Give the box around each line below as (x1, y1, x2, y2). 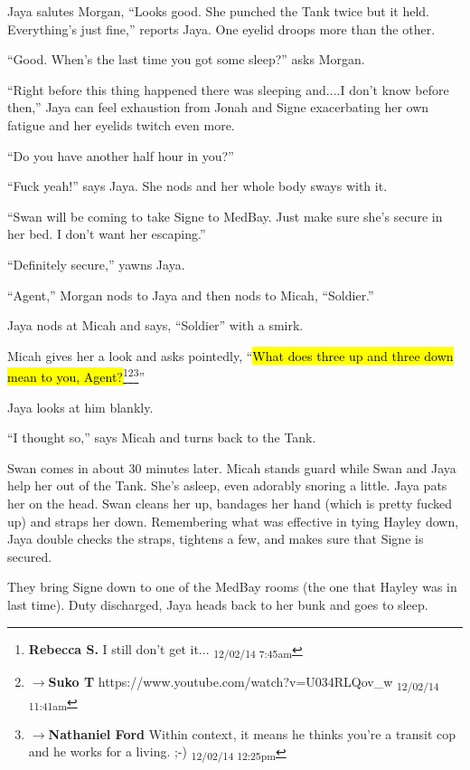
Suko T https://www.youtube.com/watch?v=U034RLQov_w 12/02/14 (48, 671, 439, 693)
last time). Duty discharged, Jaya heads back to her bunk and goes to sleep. (7, 594, 428, 613)
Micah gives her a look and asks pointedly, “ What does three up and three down (7, 346, 454, 365)
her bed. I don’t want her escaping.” (7, 224, 206, 243)
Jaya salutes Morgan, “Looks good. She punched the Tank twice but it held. (7, 2, 429, 20)
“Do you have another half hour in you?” (7, 146, 234, 165)
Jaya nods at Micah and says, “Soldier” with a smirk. (7, 316, 304, 335)
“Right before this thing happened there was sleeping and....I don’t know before (7, 80, 449, 99)
